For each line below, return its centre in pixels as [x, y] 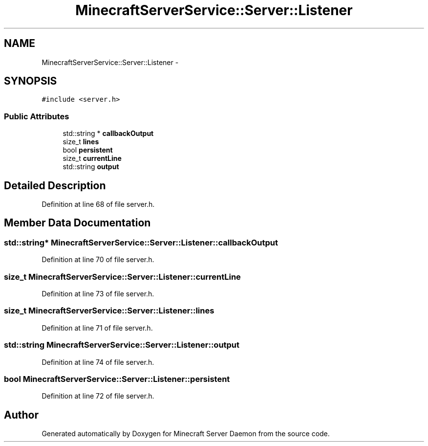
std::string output [91, 167]
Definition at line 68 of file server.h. [98, 204]
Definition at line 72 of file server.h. [98, 396]
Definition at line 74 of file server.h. [98, 362]
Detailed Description [55, 185]
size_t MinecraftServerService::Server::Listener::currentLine [122, 277]
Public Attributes [37, 116]
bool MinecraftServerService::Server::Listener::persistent [117, 379]
